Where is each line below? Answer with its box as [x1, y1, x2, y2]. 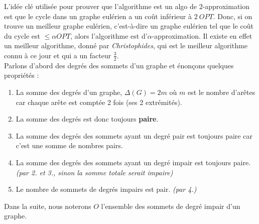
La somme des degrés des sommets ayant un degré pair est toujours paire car [16, 130, 252, 141]
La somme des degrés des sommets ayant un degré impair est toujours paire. [16, 157, 251, 167]
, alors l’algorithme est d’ [70, 30, 148, 41]
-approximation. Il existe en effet [152, 30, 252, 41]
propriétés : [4, 70, 39, 80]
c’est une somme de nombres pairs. [16, 140, 123, 151]
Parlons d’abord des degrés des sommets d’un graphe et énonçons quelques [4, 60, 234, 70]
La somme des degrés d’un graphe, [16, 86, 122, 97]
